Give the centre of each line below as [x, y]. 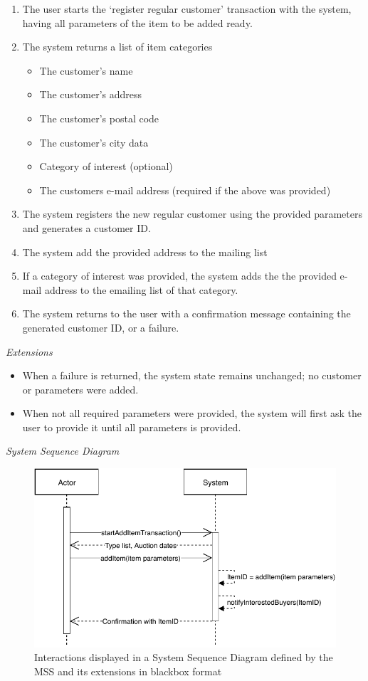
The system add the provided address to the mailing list [145, 252]
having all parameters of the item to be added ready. [137, 22]
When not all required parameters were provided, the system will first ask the [192, 413]
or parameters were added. [80, 389]
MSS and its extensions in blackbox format [128, 671]
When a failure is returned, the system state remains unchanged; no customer [192, 375]
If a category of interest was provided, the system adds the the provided [179, 276]
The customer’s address [91, 94]
